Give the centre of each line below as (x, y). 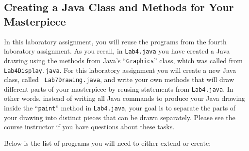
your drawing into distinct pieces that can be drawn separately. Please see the (120, 117)
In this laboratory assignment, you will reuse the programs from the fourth (115, 41)
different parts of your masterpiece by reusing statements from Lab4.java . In (119, 89)
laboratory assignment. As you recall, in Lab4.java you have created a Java (117, 51)
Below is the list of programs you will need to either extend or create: (108, 143)
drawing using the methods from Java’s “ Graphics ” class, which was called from (124, 60)
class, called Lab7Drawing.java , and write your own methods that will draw (119, 79)
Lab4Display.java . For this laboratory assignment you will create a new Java (120, 70)
